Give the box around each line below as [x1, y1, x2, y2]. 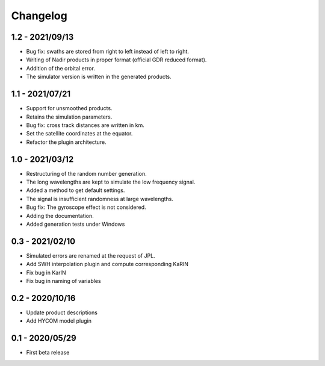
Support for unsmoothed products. [26, 105, 113, 112]
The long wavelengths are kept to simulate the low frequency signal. [26, 178, 196, 185]
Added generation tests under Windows [26, 220, 125, 228]
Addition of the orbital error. [26, 64, 96, 72]
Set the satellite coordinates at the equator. [26, 130, 133, 137]
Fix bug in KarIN [26, 268, 66, 276]
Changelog [11, 9, 67, 22]
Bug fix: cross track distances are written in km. [26, 121, 144, 129]
